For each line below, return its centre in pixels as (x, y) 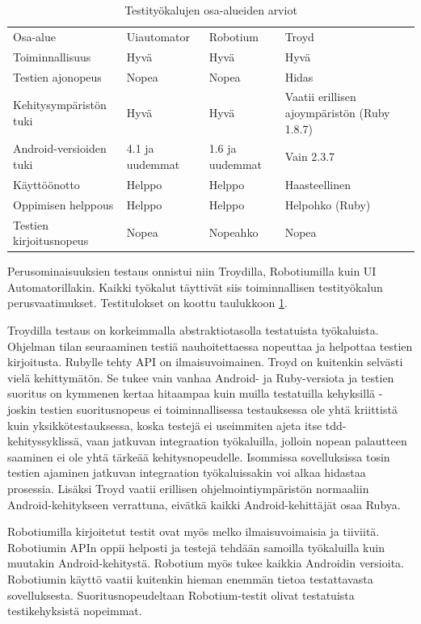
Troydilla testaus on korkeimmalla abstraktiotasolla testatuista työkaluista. (193, 330)
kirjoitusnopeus (51, 240)
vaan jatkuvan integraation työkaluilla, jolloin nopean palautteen (246, 441)
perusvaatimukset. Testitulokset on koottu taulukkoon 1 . (147, 303)
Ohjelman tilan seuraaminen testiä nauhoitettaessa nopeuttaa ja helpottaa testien (210, 346)
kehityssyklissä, (45, 441)
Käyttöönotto (46, 184)
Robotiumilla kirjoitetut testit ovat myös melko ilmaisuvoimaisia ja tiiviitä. (194, 531)
